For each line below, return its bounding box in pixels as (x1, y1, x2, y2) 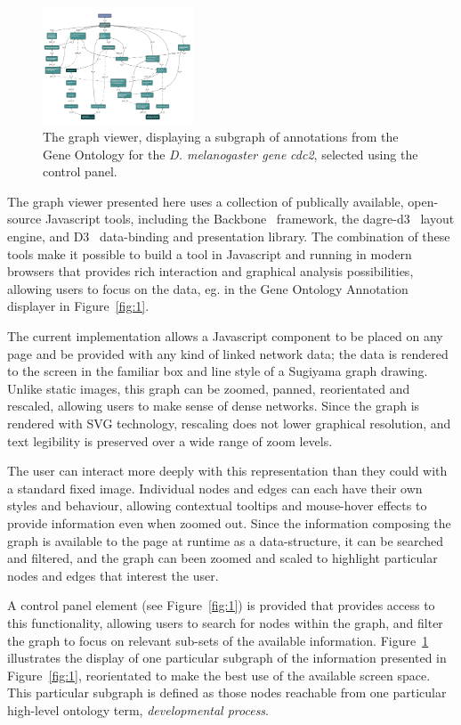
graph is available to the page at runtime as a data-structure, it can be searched (7, 531, 444, 550)
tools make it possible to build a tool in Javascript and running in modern (7, 244, 412, 263)
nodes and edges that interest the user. (7, 566, 219, 584)
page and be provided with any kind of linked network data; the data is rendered (7, 344, 449, 362)
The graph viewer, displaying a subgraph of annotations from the (43, 127, 399, 146)
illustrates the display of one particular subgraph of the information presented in (7, 648, 447, 667)
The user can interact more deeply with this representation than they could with (7, 461, 448, 480)
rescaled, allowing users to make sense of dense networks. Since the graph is (7, 396, 420, 415)
